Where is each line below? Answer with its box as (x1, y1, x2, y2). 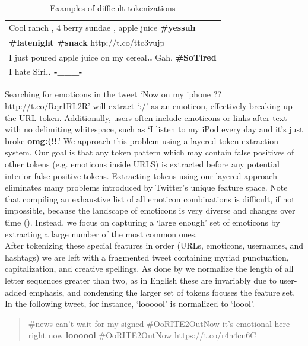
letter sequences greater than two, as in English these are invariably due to (5, 274, 277, 286)
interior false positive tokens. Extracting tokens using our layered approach (5, 169, 277, 182)
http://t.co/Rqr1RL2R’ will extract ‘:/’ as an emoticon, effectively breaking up (5, 100, 293, 112)
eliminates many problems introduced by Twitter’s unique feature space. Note (5, 181, 288, 193)
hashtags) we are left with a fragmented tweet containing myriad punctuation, (5, 250, 289, 263)
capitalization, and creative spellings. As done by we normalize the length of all (5, 262, 294, 275)
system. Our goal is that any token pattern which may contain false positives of (5, 146, 294, 158)
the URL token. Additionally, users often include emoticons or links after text (5, 111, 287, 123)
